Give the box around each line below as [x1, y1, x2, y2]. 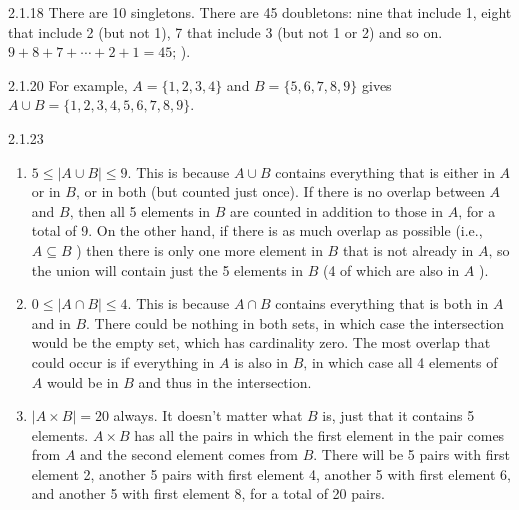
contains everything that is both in [275, 293, 489, 314]
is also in [234, 351, 289, 372]
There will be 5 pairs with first [321, 444, 510, 465]
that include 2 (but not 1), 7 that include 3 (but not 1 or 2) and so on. [8, 21, 443, 42]
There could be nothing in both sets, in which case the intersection [94, 312, 505, 333]
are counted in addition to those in [230, 200, 443, 221]
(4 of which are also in [322, 259, 460, 280]
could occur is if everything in [31, 351, 215, 372]
